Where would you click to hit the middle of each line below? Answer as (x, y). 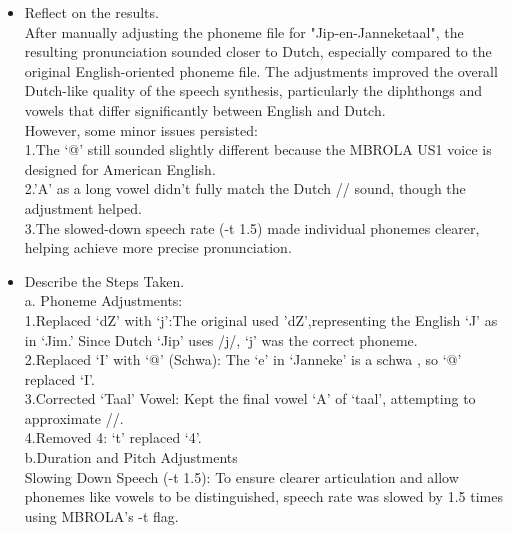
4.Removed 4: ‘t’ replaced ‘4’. (113, 437)
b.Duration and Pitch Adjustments (131, 457)
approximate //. (74, 417)
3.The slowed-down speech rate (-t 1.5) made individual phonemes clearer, (252, 227)
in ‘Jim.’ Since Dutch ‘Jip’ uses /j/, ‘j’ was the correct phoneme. (221, 339)
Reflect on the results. (91, 12)
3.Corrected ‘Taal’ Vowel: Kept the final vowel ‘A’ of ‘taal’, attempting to (250, 398)
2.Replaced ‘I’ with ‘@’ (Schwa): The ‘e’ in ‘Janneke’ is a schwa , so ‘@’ (243, 359)
